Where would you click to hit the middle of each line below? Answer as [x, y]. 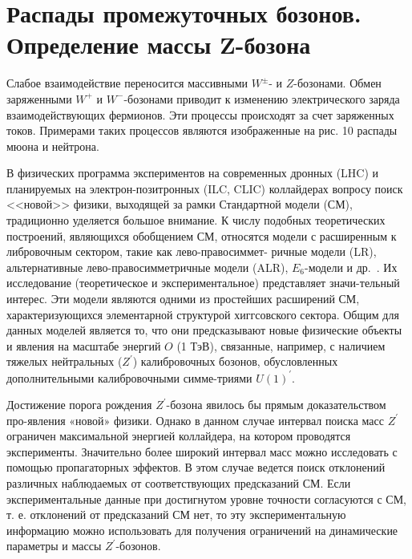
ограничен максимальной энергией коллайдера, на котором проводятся [179, 436]
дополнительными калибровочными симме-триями [129, 377]
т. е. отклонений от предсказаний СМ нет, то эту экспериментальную [176, 514]
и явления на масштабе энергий [84, 345]
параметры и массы [54, 546]
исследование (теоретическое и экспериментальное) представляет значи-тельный [203, 283]
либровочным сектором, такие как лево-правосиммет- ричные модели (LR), [192, 251]
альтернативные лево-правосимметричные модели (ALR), [147, 267]
